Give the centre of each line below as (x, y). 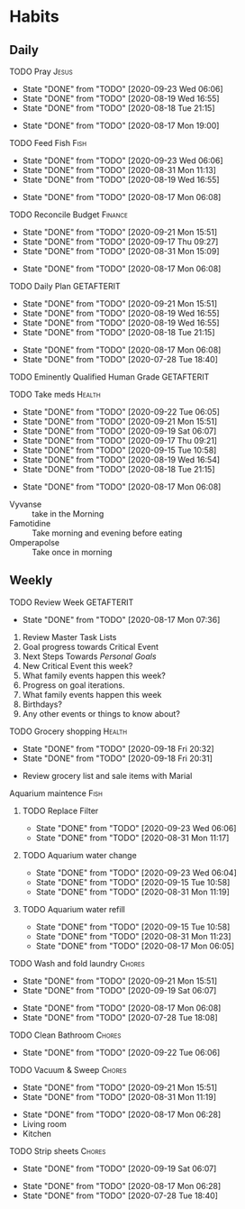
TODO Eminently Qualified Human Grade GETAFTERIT (109, 377)
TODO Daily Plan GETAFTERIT (65, 286)
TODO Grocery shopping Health (68, 731)
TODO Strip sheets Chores (58, 1150)
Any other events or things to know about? (101, 713)
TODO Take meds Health (55, 394)
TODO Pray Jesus (41, 71)
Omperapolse (35, 542)
